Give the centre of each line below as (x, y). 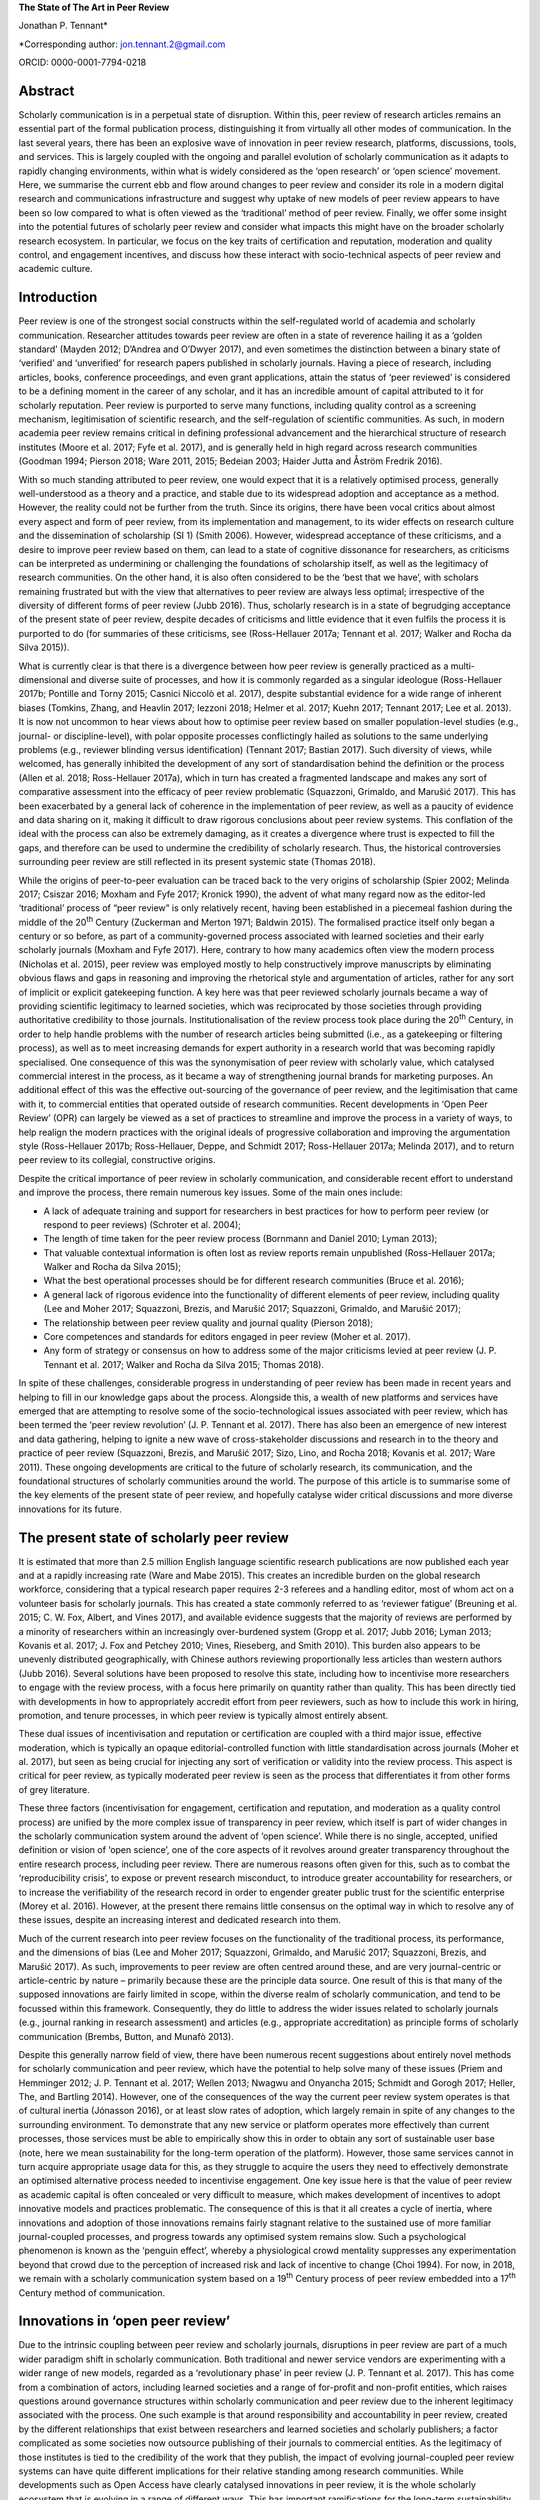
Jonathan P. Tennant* (63, 26)
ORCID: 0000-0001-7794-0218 (82, 62)
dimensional (43, 680)
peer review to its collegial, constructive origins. (117, 1160)
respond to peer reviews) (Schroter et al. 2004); (142, 1224)
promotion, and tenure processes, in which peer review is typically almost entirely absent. (203, 1715)
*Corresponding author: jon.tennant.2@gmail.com (122, 44)
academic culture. (56, 269)
